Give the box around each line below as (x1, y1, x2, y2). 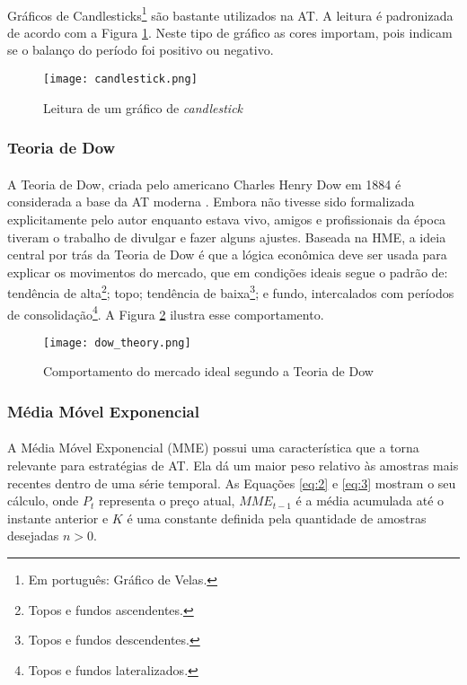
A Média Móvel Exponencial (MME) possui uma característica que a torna (7, 438, 419, 457)
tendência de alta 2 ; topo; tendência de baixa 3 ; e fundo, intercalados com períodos (7, 281, 454, 302)
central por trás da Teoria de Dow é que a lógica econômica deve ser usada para (7, 245, 447, 264)
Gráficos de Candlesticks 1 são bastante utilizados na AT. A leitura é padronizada (7, 3, 454, 24)
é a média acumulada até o (295, 491, 445, 510)
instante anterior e (7, 508, 109, 527)
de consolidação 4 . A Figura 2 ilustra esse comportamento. (7, 302, 324, 323)
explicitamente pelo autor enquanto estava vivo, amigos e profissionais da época (7, 209, 446, 228)
